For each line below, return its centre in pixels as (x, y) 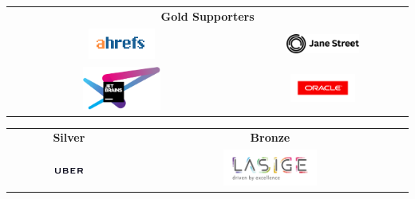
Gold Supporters (207, 16)
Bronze (270, 137)
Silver (69, 137)
